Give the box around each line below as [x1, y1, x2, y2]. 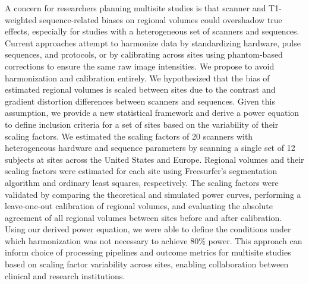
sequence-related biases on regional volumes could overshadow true [39, 13, 282, 26]
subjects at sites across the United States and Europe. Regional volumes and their [5, 153, 304, 165]
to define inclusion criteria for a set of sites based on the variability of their [5, 118, 279, 130]
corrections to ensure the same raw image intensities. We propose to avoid [5, 59, 275, 72]
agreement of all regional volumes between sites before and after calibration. [5, 211, 282, 223]
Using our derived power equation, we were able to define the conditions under [5, 223, 291, 235]
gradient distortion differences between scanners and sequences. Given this [5, 94, 275, 107]
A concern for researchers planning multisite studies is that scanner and [5, 2, 266, 14]
